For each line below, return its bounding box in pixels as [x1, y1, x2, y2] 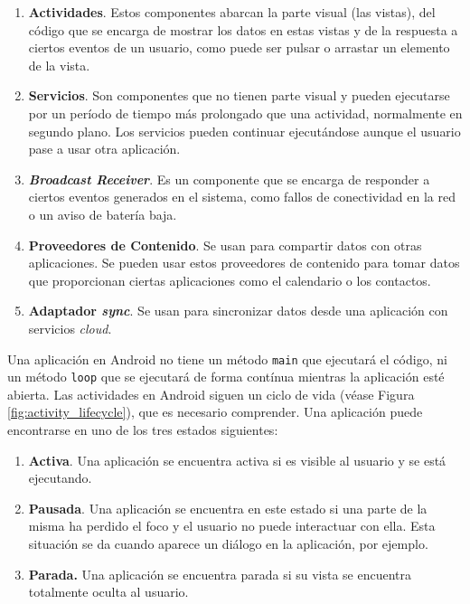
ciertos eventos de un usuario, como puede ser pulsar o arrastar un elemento [28, 38, 450, 57]
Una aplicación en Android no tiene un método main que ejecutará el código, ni [7, 349, 447, 368]
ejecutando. [28, 468, 92, 487]
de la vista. [28, 55, 90, 74]
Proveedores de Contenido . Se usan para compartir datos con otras [28, 235, 422, 254]
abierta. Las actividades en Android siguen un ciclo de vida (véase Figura [7, 384, 415, 403]
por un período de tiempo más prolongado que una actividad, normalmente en [28, 103, 463, 122]
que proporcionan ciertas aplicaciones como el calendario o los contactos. [28, 270, 431, 289]
